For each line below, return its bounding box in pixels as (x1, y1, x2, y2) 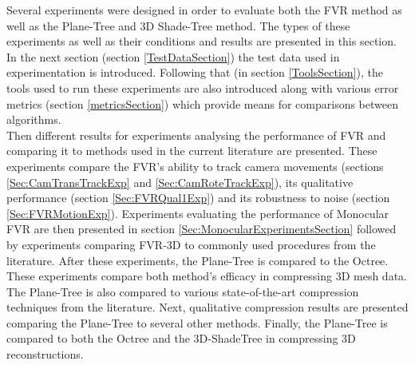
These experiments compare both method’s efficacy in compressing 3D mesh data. (6, 268, 407, 284)
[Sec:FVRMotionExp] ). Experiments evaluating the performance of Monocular (6, 204, 389, 221)
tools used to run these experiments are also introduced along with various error (6, 79, 399, 96)
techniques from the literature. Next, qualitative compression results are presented (6, 299, 409, 315)
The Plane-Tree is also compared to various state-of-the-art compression (6, 283, 359, 300)
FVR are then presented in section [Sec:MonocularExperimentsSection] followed (6, 220, 397, 237)
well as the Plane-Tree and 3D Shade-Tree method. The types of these (6, 17, 350, 34)
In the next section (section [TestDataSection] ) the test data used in (6, 48, 340, 65)
